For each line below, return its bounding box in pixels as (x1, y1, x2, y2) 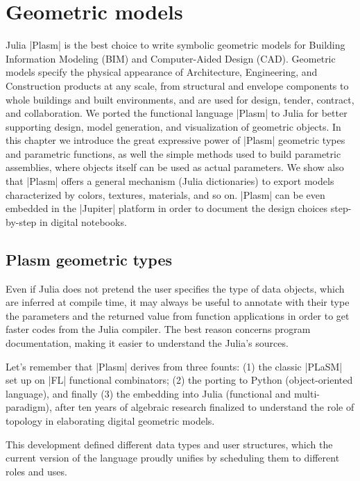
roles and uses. (6, 464, 67, 478)
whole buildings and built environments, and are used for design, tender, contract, (6, 92, 354, 106)
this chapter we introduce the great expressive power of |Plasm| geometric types (6, 133, 345, 147)
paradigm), (6, 400, 52, 414)
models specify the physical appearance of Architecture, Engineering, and (6, 65, 318, 79)
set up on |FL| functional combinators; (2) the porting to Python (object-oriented (6, 373, 353, 387)
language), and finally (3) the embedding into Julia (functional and (6, 386, 291, 400)
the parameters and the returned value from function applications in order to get (6, 308, 350, 323)
